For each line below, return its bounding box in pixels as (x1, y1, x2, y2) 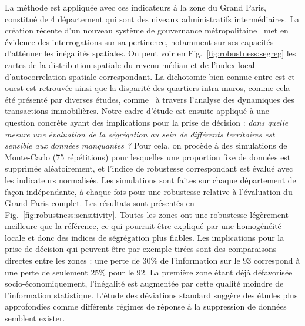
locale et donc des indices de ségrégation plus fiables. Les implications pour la (5, 231, 284, 243)
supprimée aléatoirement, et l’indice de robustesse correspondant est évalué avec (5, 162, 293, 174)
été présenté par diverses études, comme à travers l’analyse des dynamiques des (5, 93, 294, 105)
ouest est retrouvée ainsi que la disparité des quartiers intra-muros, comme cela (5, 82, 290, 94)
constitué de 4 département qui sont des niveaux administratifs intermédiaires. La (5, 12, 299, 25)
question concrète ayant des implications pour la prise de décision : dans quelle (5, 116, 289, 128)
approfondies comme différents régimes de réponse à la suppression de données (5, 300, 287, 312)
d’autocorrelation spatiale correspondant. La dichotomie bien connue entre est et (5, 70, 295, 82)
